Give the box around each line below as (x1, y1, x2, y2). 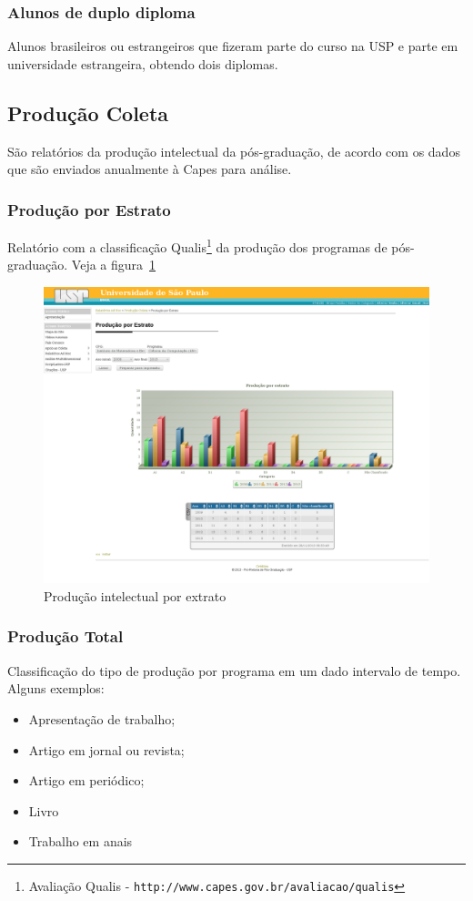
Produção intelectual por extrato (44, 586, 226, 605)
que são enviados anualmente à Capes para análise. (7, 159, 292, 179)
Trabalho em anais (28, 832, 133, 851)
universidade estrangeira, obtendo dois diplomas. (7, 54, 278, 73)
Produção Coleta (7, 98, 169, 127)
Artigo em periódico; (28, 771, 145, 790)
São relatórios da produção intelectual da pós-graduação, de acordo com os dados (7, 141, 460, 160)
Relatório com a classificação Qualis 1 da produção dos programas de (7, 235, 387, 256)
